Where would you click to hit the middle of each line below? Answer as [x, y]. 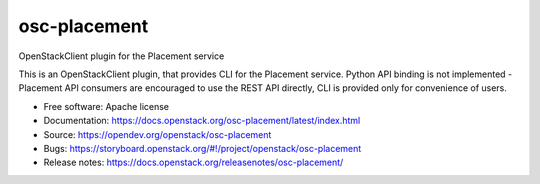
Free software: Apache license [106, 106]
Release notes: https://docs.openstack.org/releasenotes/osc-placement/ [193, 162]
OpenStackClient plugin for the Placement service [121, 56]
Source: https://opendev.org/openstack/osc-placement [157, 134]
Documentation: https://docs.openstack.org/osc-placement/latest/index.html [202, 121]
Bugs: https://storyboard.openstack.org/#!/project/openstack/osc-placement [202, 148]
